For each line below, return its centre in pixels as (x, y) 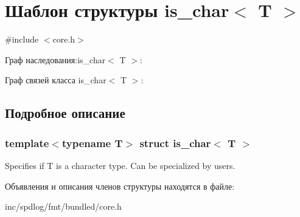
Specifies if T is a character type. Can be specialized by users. (120, 165)
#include (22, 39)
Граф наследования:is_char (55, 59)
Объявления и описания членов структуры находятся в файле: (120, 186)
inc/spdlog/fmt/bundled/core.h (63, 206)
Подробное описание (65, 113)
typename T (92, 143)
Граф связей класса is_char (56, 80)
